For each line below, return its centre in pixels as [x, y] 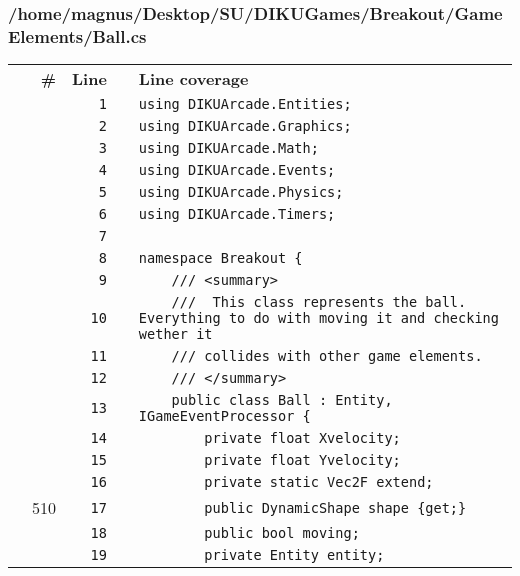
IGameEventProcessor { [224, 416]
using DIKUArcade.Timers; [237, 214]
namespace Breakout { [220, 258]
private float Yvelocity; [302, 460]
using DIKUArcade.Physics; [241, 192]
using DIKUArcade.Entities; [245, 104]
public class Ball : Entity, [282, 400]
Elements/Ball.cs [77, 35]
